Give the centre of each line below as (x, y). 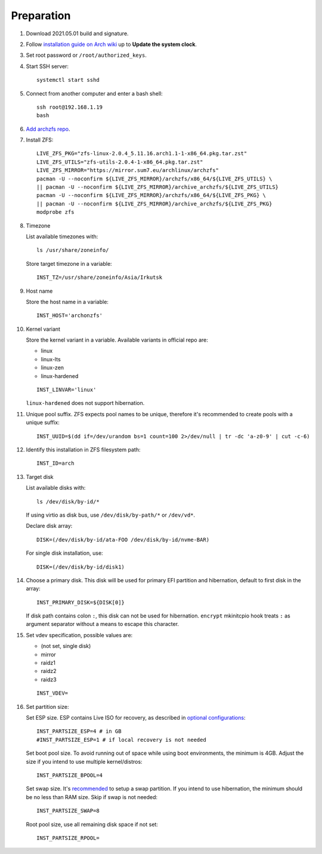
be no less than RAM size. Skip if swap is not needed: (92, 797)
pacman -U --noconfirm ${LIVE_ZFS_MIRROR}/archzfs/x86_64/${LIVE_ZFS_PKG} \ (151, 195)
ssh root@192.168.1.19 (70, 107)
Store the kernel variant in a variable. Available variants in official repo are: (117, 340)
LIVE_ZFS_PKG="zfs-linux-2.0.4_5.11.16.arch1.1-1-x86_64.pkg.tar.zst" (142, 153)
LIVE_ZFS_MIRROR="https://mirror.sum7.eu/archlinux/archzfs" (128, 171)
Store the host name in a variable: (67, 302)
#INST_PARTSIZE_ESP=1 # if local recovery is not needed (122, 740)
